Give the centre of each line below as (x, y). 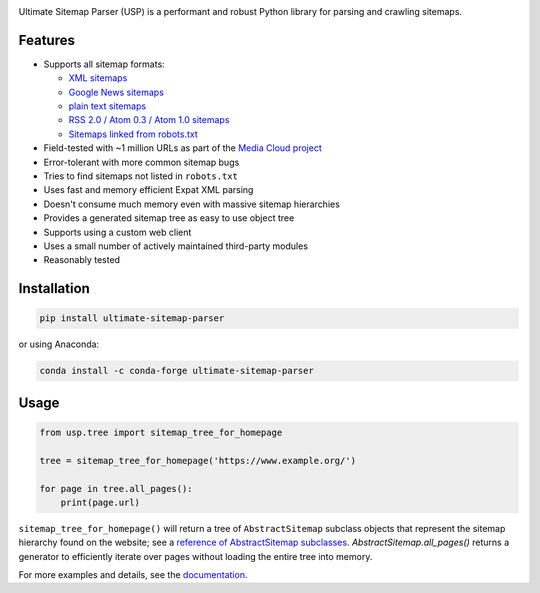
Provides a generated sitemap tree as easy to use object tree (169, 218)
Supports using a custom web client (117, 232)
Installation (54, 288)
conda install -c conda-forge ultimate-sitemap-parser (176, 371)
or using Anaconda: (59, 344)
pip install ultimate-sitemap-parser (132, 318)
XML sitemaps (98, 78)
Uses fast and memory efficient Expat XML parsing (148, 190)
